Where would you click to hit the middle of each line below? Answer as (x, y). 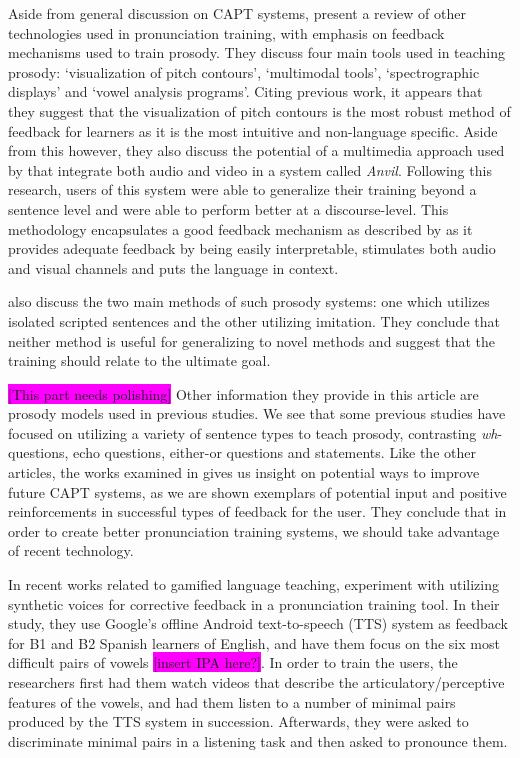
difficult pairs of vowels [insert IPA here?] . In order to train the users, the (233, 662)
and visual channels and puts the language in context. (173, 267)
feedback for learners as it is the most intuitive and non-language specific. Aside (253, 130)
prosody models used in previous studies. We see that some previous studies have (257, 413)
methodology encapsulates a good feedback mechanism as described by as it (240, 228)
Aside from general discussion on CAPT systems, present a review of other (237, 13)
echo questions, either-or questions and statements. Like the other (274, 452)
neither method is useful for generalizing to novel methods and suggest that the (252, 340)
